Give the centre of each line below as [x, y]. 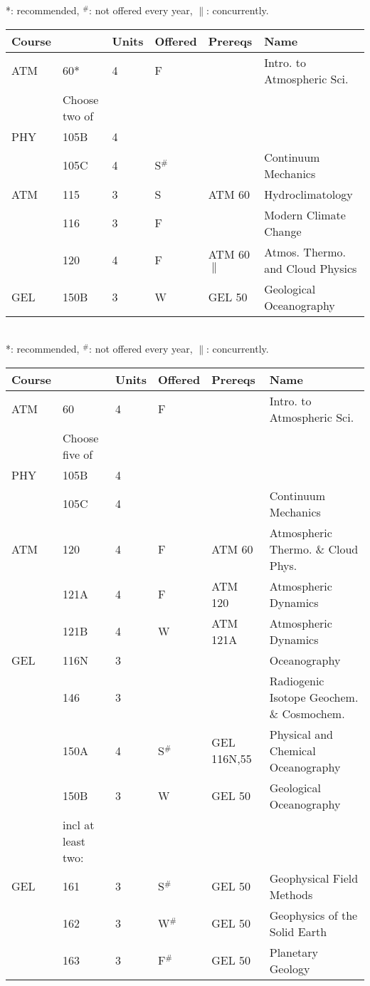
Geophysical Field [314, 878]
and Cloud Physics [311, 268]
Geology [290, 968]
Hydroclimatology [308, 194]
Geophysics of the [313, 915]
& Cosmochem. [307, 713]
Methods [291, 894]
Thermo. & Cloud [314, 549]
